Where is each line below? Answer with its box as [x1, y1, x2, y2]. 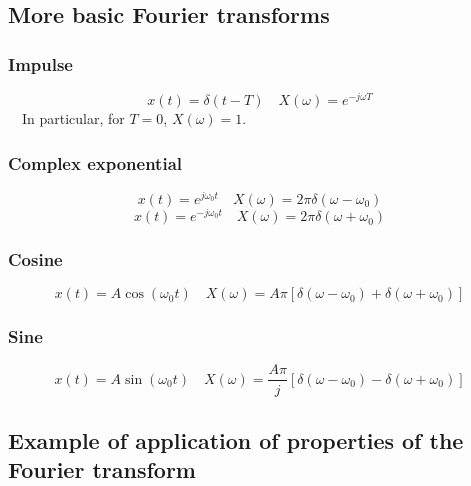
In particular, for [21, 108, 125, 129]
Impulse [8, 51, 73, 76]
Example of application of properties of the [8, 424, 464, 455]
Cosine [8, 246, 63, 271]
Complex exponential [8, 150, 182, 175]
